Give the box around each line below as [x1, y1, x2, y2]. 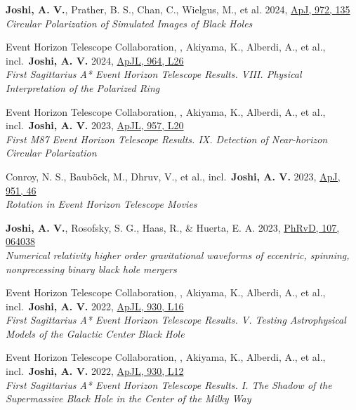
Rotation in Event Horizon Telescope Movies [6, 197, 197, 211]
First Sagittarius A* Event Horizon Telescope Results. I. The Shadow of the [6, 377, 332, 392]
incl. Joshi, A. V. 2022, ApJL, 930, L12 [6, 364, 184, 378]
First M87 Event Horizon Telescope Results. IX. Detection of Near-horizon [6, 131, 328, 146]
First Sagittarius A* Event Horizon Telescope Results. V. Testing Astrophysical [6, 312, 346, 327]
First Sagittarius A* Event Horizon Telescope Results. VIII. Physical [6, 67, 302, 81]
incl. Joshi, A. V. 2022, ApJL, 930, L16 [6, 298, 184, 313]
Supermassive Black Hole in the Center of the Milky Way [6, 391, 251, 406]
